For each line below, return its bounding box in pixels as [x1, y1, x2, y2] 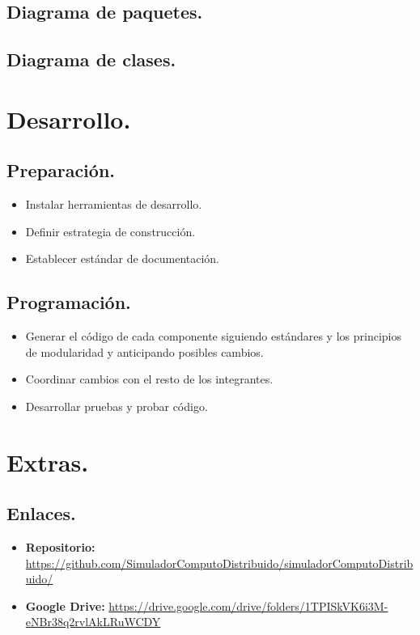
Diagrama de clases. [6, 47, 176, 72]
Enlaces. [6, 501, 76, 526]
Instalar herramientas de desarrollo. [25, 196, 202, 213]
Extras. [6, 445, 89, 478]
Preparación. [6, 158, 116, 183]
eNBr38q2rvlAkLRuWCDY [25, 613, 161, 630]
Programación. [6, 290, 131, 315]
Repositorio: [25, 539, 95, 556]
